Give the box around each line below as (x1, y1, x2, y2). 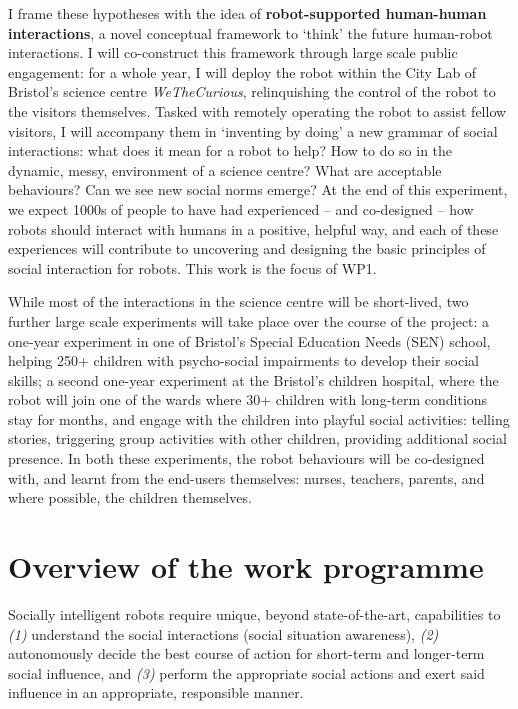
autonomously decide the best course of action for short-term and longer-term (8, 643, 485, 664)
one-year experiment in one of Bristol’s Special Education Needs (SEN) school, (8, 330, 491, 351)
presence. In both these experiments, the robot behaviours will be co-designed (8, 448, 485, 469)
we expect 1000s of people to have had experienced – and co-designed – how (8, 198, 474, 219)
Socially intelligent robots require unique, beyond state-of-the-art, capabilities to (8, 603, 501, 624)
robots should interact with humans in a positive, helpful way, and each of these (8, 218, 499, 239)
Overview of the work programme (8, 546, 484, 587)
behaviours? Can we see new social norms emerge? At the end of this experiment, (8, 179, 508, 200)
